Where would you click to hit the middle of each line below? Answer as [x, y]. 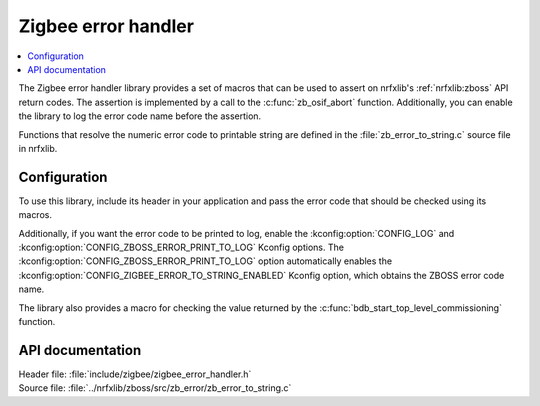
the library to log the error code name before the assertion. [140, 116]
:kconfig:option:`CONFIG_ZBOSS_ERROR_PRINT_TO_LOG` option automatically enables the [205, 261]
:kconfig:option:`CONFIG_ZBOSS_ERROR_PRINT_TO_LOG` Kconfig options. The [181, 247]
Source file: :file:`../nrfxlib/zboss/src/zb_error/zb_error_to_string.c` [155, 388]
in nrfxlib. [38, 148]
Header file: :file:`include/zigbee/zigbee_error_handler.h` [135, 374]
